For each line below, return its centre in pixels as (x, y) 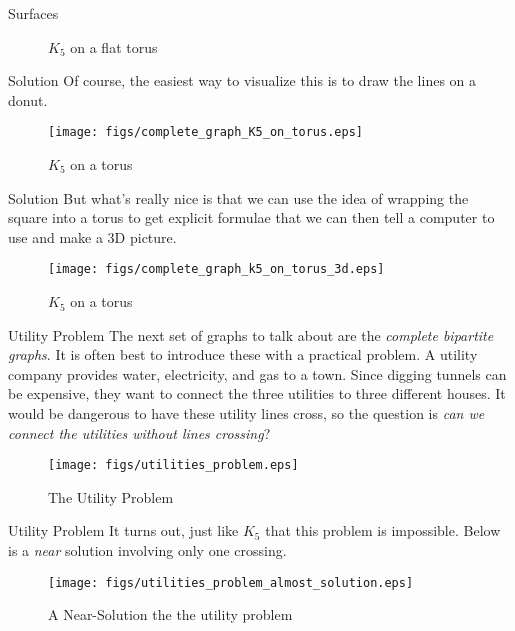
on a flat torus (114, 46)
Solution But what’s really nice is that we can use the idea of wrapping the (238, 197)
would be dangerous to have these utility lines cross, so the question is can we (246, 413)
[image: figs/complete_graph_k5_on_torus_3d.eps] (216, 269)
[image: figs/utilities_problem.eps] (173, 465)
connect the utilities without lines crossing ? (139, 432)
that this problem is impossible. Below (383, 530)
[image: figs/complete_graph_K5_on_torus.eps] (205, 132)
